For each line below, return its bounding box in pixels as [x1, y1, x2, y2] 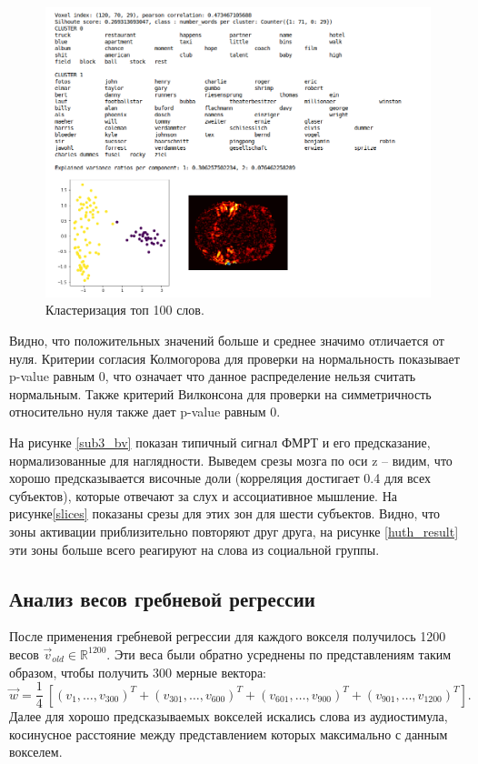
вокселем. [9, 742, 63, 761]
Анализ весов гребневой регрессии [9, 584, 315, 612]
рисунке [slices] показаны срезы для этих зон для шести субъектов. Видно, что [9, 504, 441, 523]
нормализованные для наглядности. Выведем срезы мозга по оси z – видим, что [9, 450, 453, 469]
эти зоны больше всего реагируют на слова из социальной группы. [9, 539, 380, 558]
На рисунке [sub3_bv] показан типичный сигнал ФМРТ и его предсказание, [9, 433, 431, 451]
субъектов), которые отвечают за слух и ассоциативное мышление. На [9, 486, 397, 505]
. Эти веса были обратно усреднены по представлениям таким [106, 644, 452, 663]
